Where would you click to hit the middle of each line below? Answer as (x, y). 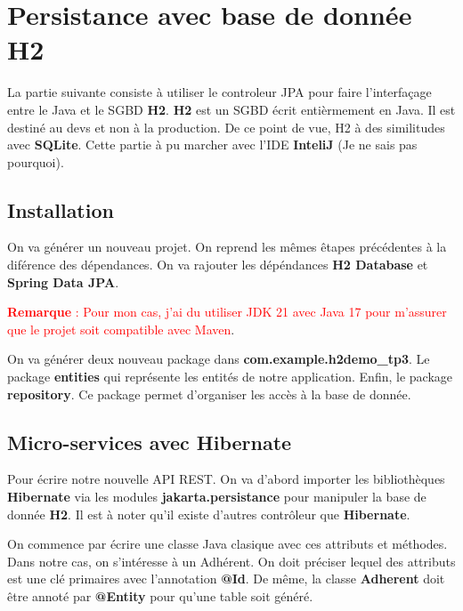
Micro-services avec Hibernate (150, 442)
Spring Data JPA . (63, 281)
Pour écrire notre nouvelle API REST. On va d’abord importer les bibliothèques (226, 479)
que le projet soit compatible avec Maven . (121, 329)
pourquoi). (36, 161)
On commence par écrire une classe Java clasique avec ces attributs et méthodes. (227, 544)
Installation (61, 209)
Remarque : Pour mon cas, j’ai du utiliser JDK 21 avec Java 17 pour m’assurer (227, 312)
